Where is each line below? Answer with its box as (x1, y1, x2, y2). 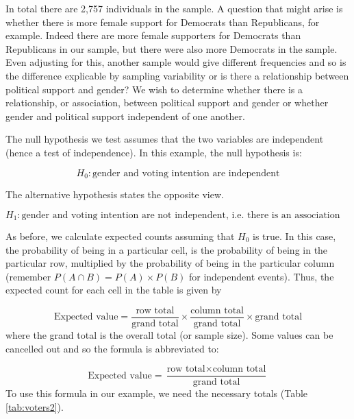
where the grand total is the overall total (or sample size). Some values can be (5, 328, 333, 342)
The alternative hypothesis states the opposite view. (5, 187, 224, 201)
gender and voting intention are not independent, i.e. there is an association (21, 210, 340, 220)
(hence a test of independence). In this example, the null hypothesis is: (5, 145, 302, 159)
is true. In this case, (253, 229, 336, 243)
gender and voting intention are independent (92, 168, 280, 178)
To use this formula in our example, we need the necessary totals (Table (5, 386, 308, 400)
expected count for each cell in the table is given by (5, 283, 222, 297)
